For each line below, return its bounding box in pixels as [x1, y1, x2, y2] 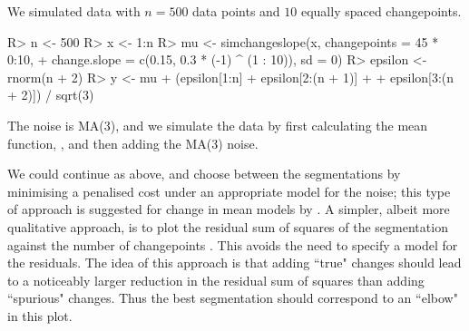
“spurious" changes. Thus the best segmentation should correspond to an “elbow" [7, 288, 458, 307]
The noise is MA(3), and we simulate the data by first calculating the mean [7, 115, 428, 134]
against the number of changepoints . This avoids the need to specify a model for [7, 235, 458, 254]
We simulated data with [7, 2, 141, 20]
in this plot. [7, 306, 73, 325]
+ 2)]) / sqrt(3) [7, 85, 94, 104]
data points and [192, 2, 280, 20]
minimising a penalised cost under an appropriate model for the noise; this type [7, 181, 451, 200]
